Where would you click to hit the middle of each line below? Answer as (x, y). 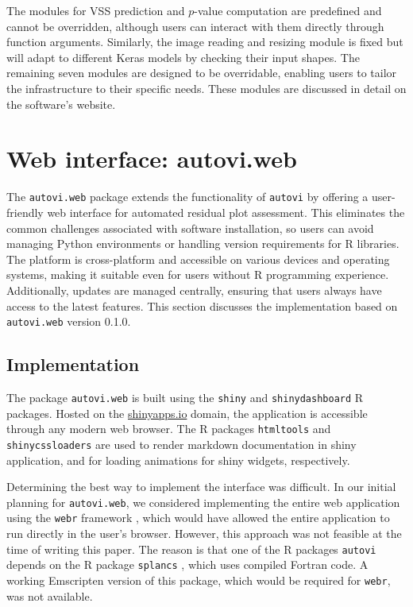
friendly (25, 212)
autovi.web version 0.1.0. (69, 321)
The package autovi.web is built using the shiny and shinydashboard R (185, 397)
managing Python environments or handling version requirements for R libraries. (203, 244)
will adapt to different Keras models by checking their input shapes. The (183, 57)
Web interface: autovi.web (152, 159)
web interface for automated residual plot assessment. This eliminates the (226, 212)
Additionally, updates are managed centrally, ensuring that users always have (194, 290)
